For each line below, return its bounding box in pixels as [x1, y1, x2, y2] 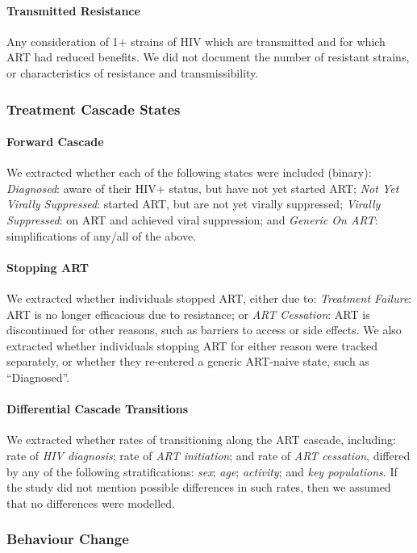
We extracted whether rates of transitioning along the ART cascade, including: [6, 431, 396, 448]
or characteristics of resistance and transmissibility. [6, 64, 259, 81]
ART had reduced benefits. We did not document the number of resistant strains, [6, 48, 410, 65]
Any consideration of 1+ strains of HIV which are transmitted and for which [6, 32, 386, 49]
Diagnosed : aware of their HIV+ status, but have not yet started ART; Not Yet [6, 179, 399, 196]
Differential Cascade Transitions [6, 400, 189, 417]
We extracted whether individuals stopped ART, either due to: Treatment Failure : [6, 289, 412, 306]
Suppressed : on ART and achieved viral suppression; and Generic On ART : [6, 212, 378, 228]
